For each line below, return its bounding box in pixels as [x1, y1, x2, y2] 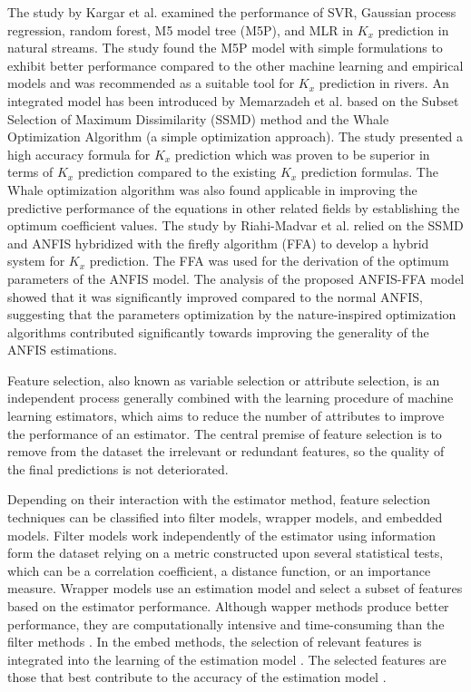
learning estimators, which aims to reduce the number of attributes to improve [7, 406, 445, 425]
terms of [7, 162, 54, 181]
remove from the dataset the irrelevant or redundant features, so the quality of [7, 442, 445, 461]
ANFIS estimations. [7, 340, 117, 359]
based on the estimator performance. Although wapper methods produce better [7, 597, 449, 615]
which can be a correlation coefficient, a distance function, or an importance [7, 560, 431, 580]
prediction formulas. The [300, 162, 438, 181]
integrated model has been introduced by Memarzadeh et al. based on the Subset [7, 91, 459, 110]
